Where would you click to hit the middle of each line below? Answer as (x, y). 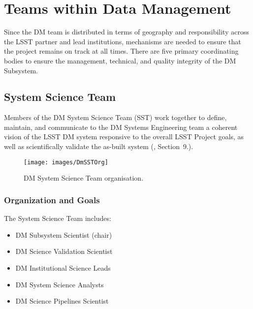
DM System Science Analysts (60, 284)
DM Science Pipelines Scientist (62, 301)
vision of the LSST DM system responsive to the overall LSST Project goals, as (124, 137)
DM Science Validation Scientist (64, 251)
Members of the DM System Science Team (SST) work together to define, (115, 117)
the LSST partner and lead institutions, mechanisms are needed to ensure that (123, 41)
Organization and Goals (52, 200)
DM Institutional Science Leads (63, 267)
